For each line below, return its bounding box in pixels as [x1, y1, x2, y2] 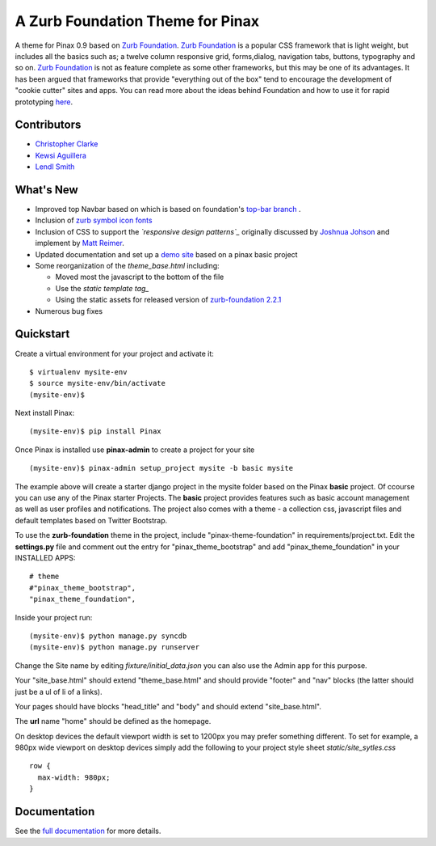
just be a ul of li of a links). [15, 687, 103, 696]
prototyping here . [15, 97, 73, 107]
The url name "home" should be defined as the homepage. [15, 717, 212, 726]
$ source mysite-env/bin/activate [29, 379, 166, 388]
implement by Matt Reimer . [35, 239, 124, 248]
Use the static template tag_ [55, 283, 149, 293]
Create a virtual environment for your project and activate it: [15, 349, 214, 358]
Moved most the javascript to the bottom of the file [55, 272, 224, 282]
